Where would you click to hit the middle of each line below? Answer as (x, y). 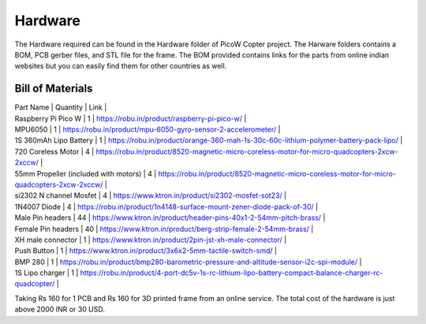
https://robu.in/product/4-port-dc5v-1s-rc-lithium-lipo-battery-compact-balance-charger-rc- (232, 273)
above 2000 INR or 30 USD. (60, 309)
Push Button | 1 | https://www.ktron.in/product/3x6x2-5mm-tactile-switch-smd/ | (146, 251)
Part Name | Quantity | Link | (61, 107)
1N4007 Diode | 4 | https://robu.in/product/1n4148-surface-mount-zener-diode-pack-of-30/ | (166, 207)
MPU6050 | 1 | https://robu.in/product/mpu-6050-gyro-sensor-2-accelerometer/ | (148, 129)
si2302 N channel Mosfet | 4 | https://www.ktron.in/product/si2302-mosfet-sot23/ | (151, 196)
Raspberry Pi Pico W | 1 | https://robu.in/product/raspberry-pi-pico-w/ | (131, 118)
